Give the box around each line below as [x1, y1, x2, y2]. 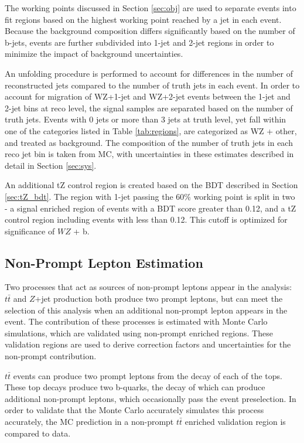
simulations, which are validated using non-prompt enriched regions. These [5, 326, 273, 339]
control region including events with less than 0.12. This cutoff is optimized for [5, 213, 288, 226]
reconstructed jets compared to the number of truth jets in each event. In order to [5, 79, 300, 91]
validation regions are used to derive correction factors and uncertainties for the [5, 338, 291, 350]
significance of [5, 224, 55, 237]
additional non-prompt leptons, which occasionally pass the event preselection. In [5, 392, 296, 404]
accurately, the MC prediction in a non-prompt [5, 415, 174, 428]
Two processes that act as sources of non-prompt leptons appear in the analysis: [5, 281, 292, 293]
